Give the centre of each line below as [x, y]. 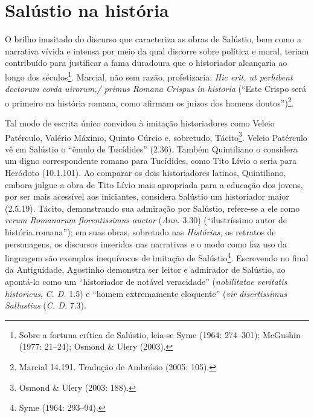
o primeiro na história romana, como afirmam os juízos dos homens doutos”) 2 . [149, 102]
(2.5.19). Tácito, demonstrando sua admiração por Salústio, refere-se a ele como [152, 208]
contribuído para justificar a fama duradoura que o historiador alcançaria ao [146, 63]
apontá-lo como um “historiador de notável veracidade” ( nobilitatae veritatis [146, 282]
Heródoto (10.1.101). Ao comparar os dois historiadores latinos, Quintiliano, [146, 173]
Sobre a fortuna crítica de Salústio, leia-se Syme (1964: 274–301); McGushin [160, 334]
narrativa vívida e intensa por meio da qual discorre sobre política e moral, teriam [157, 51]
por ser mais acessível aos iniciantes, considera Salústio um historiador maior [147, 196]
